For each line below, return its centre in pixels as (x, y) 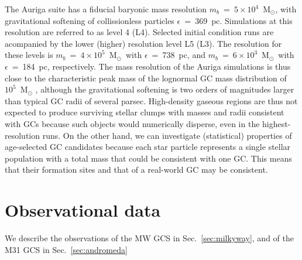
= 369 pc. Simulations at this (238, 20)
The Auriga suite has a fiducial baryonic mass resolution (106, 9)
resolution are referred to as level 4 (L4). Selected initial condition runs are (139, 32)
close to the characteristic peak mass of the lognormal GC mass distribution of (146, 78)
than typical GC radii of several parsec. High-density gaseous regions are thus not (151, 100)
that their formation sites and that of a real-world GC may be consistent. (136, 170)
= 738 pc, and (179, 55)
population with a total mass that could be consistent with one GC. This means (148, 158)
